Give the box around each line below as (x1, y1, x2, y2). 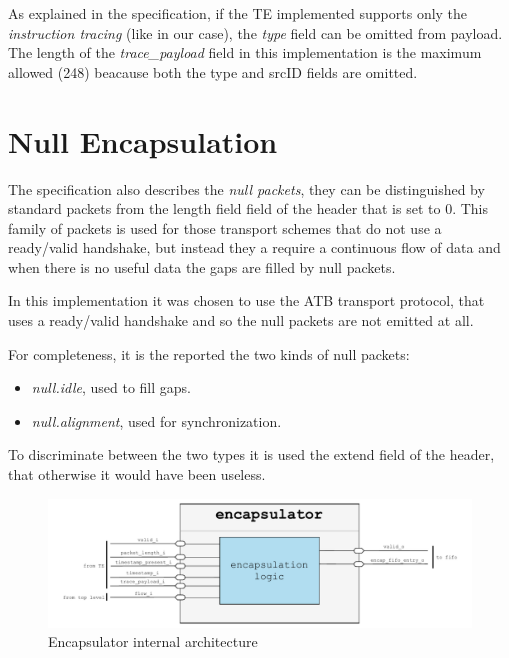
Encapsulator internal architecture (48, 631, 258, 652)
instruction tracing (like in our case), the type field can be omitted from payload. (8, 22, 503, 43)
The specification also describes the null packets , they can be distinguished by (8, 178, 485, 199)
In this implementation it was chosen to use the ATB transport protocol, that (8, 290, 485, 311)
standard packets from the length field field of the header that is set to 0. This (8, 198, 488, 219)
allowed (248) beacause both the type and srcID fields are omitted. (8, 61, 418, 82)
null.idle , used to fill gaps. (31, 377, 191, 398)
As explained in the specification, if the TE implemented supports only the (8, 3, 468, 23)
